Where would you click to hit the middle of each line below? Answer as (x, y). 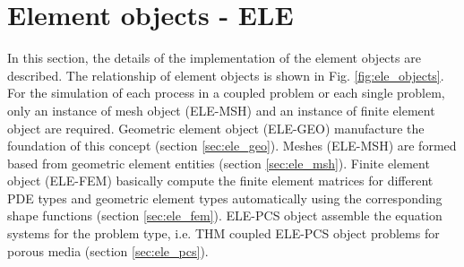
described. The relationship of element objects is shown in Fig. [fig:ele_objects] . (226, 75)
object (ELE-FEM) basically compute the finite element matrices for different (220, 181)
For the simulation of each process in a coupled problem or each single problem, (226, 93)
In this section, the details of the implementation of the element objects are (214, 58)
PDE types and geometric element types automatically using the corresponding (225, 198)
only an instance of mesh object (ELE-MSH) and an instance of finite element (221, 110)
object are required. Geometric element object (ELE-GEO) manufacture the (216, 128)
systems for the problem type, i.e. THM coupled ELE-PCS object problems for (223, 233)
